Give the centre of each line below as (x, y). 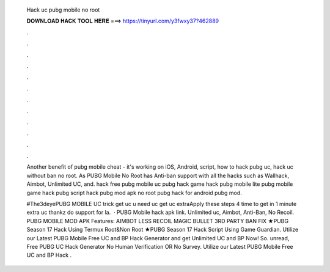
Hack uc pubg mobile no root (63, 10)
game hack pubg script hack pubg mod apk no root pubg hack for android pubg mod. (134, 193)
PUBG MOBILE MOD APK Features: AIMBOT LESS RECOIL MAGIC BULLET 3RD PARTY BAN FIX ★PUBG (158, 221)
